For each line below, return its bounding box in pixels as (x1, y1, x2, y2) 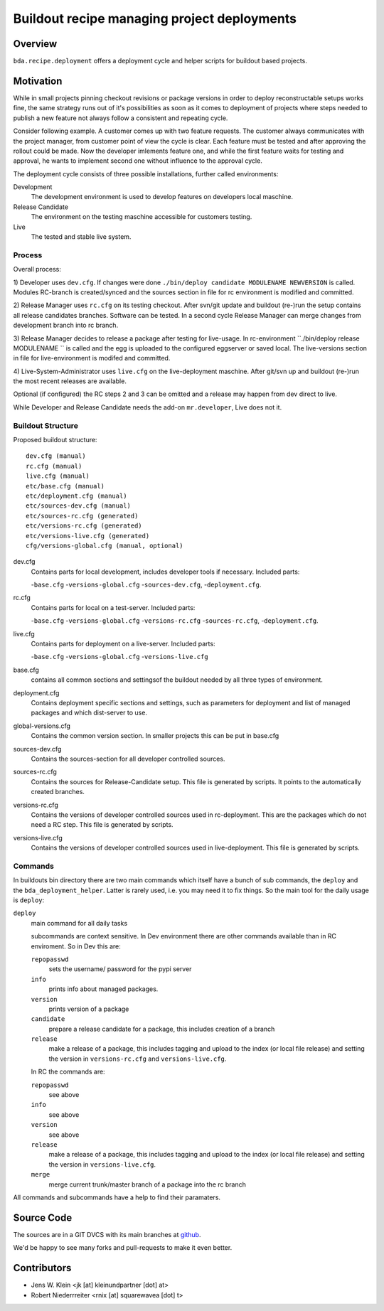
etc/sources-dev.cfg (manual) (26, 502, 132, 510)
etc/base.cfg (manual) (26, 482, 105, 490)
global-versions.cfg (13, 722, 71, 730)
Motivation (13, 75, 63, 87)
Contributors (13, 1262, 72, 1274)
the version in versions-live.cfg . (48, 1160, 156, 1169)
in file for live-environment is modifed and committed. (13, 354, 171, 363)
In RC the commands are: (31, 1067, 106, 1076)
